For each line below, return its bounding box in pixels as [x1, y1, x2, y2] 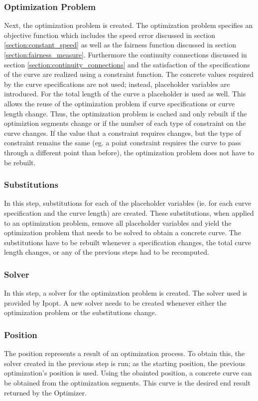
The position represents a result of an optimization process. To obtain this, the [4, 348, 245, 359]
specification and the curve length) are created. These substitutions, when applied [4, 207, 254, 218]
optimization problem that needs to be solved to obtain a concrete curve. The [4, 227, 241, 238]
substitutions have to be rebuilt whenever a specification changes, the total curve [4, 237, 251, 247]
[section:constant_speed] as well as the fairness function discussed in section [4, 39, 236, 50]
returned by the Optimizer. [4, 387, 87, 398]
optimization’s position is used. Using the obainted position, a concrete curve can [4, 368, 252, 378]
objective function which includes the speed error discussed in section [4, 29, 216, 40]
